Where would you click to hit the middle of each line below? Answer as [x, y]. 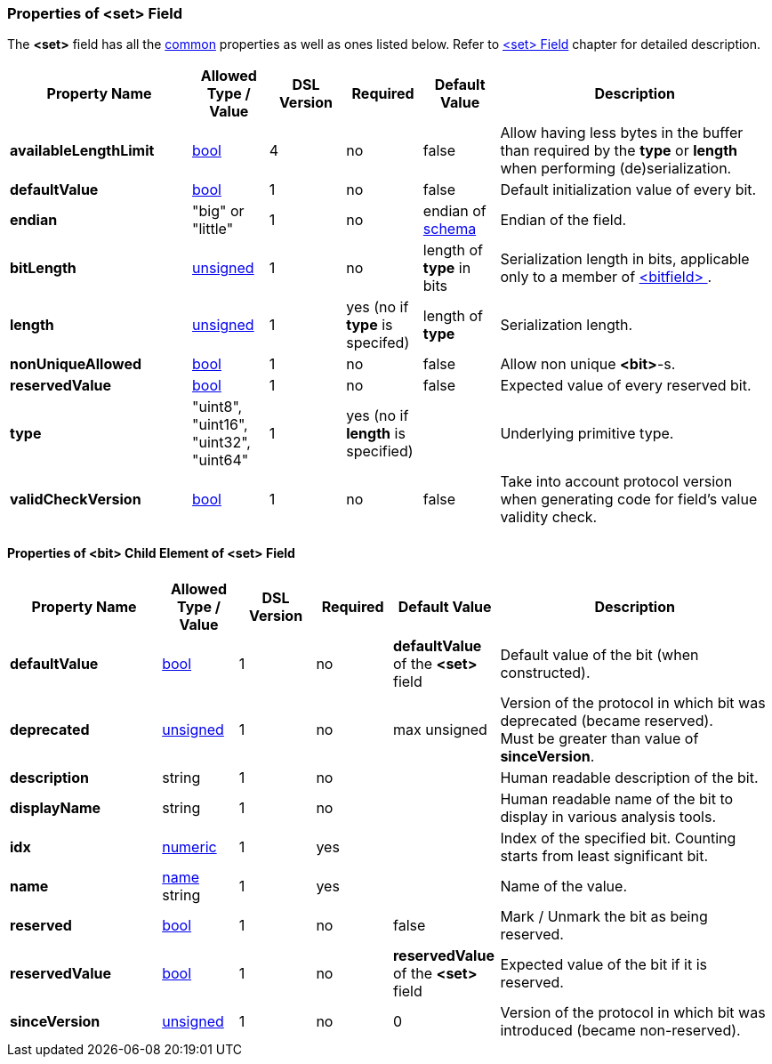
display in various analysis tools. [608, 816]
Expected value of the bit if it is [603, 964]
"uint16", [220, 425]
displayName [56, 807]
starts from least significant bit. [604, 855]
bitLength [43, 268]
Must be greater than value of [599, 738]
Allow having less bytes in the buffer [622, 133]
